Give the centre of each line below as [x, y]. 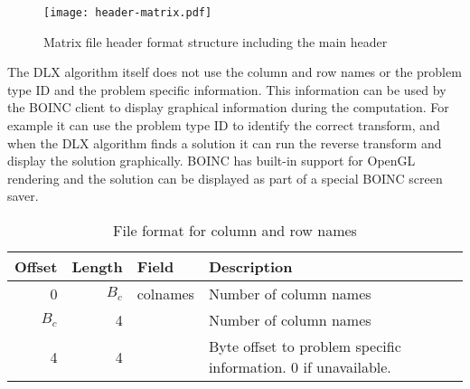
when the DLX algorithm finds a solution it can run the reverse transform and [225, 142]
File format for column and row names [235, 230]
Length [97, 266]
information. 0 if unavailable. [300, 367]
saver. [23, 196]
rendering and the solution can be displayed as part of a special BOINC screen [225, 178]
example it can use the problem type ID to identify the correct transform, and [224, 125]
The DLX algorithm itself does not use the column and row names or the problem [235, 72]
